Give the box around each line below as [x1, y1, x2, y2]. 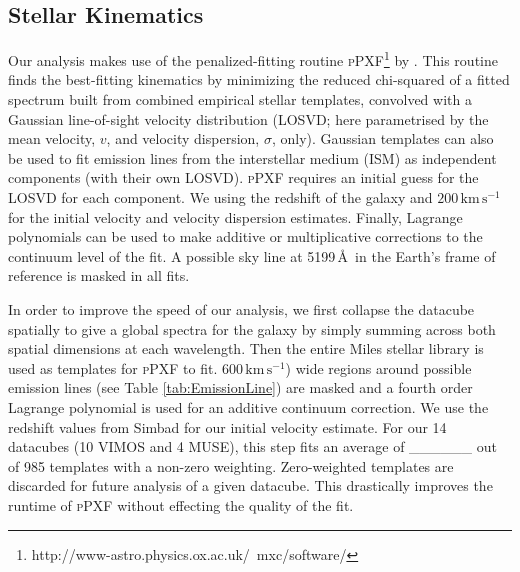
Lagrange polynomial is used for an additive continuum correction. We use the [8, 396, 489, 417]
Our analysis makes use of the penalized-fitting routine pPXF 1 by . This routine [8, 47, 498, 70]
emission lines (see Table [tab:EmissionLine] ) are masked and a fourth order [8, 377, 473, 398]
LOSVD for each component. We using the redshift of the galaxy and [8, 187, 433, 208]
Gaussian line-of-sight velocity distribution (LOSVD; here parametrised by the [8, 108, 489, 129]
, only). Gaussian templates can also [271, 128, 494, 149]
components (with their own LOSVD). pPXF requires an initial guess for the [8, 167, 479, 188]
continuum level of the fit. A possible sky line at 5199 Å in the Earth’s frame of [8, 245, 496, 266]
